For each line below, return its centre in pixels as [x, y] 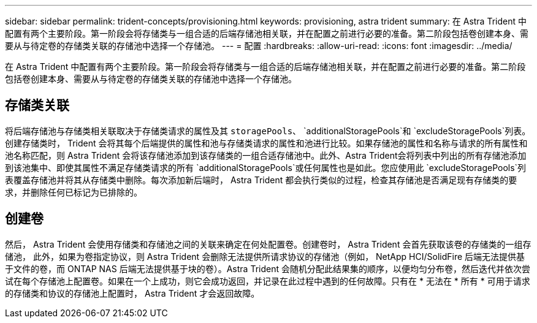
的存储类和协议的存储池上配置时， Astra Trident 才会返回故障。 [132, 293]
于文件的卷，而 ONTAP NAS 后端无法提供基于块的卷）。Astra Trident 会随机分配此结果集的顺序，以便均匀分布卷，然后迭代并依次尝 [268, 268]
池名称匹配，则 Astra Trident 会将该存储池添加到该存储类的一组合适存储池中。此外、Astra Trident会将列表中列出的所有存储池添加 [266, 155]
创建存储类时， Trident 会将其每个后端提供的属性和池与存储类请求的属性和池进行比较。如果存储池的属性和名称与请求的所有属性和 [266, 143]
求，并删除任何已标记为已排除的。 [74, 192]
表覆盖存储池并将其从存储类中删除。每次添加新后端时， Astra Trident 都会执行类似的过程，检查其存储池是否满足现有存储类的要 [261, 180]
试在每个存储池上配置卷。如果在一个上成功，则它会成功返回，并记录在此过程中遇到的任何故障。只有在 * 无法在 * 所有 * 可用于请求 [268, 281]
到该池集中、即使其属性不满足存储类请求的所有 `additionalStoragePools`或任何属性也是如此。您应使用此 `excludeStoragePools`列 [266, 167]
